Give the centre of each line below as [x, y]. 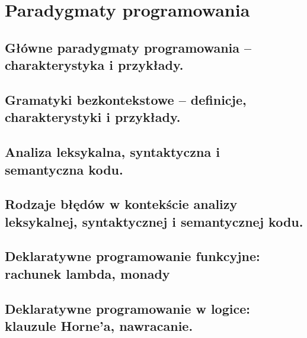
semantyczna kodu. [64, 169]
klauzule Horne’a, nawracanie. [99, 326]
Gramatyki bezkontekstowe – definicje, [126, 99]
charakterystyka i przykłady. [94, 65]
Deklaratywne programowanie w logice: [127, 308]
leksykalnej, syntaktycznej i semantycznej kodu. [154, 221]
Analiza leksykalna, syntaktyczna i [112, 152]
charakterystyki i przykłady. [93, 117]
